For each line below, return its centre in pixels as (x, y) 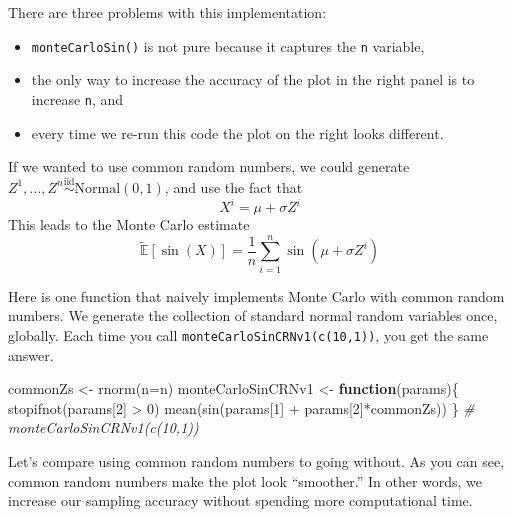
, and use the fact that (233, 186)
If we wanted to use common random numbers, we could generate (209, 166)
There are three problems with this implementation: (167, 12)
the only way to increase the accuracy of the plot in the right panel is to (253, 79)
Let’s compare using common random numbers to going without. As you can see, (256, 460)
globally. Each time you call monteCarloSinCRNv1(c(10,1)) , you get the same (248, 334)
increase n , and (77, 98)
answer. (31, 354)
